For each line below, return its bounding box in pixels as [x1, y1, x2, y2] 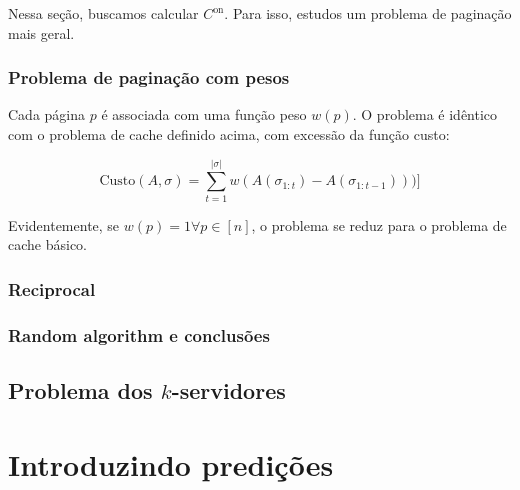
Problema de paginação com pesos [8, 65, 290, 90]
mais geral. [8, 22, 75, 43]
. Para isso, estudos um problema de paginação [224, 3, 512, 23]
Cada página [8, 104, 86, 125]
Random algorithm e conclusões [8, 322, 270, 347]
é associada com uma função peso [101, 104, 307, 125]
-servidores [171, 374, 286, 405]
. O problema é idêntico [352, 104, 498, 125]
